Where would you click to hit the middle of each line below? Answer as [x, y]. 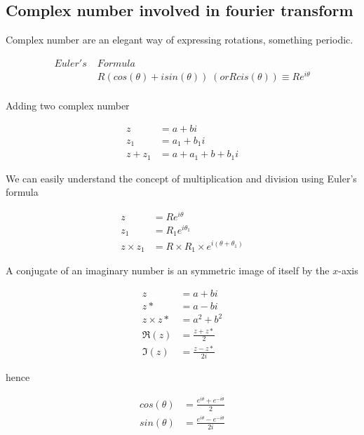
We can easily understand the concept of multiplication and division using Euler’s [181, 178]
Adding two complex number [68, 105]
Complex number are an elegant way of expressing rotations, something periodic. [180, 40]
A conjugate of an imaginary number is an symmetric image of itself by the [168, 270]
